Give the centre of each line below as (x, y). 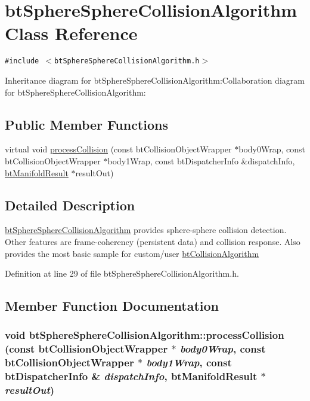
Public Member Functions (86, 124)
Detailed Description (70, 205)
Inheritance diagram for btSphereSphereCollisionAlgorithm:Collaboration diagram (155, 80)
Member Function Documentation (112, 306)
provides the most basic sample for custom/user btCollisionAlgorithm (132, 253)
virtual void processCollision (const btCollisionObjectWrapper (118, 149)
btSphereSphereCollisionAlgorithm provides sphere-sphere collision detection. (146, 230)
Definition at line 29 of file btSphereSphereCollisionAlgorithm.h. (122, 273)
